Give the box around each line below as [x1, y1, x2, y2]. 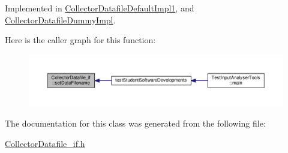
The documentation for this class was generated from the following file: [5, 117, 266, 130]
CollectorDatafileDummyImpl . [5, 13, 116, 26]
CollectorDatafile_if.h [5, 137, 85, 149]
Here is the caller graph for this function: [5, 34, 156, 46]
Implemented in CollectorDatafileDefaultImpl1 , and [5, 2, 194, 14]
